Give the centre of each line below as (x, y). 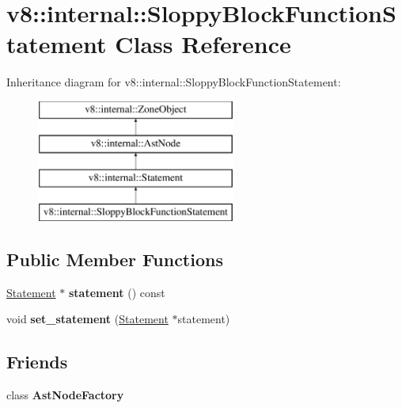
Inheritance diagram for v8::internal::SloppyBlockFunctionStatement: (174, 82)
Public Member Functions (115, 259)
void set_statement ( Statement (87, 319)
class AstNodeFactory (65, 395)
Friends (37, 362)
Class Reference (203, 44)
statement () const (117, 292)
